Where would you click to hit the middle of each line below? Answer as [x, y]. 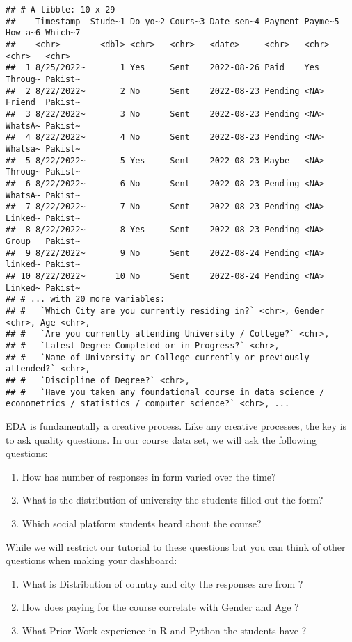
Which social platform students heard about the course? [142, 523]
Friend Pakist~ [43, 103]
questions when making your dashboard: [91, 560]
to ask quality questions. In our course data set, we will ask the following [161, 439]
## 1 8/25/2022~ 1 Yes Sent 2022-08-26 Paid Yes [163, 68]
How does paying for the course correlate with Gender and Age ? [160, 607]
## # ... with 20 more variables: [86, 299]
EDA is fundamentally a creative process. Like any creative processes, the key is [176, 425]
